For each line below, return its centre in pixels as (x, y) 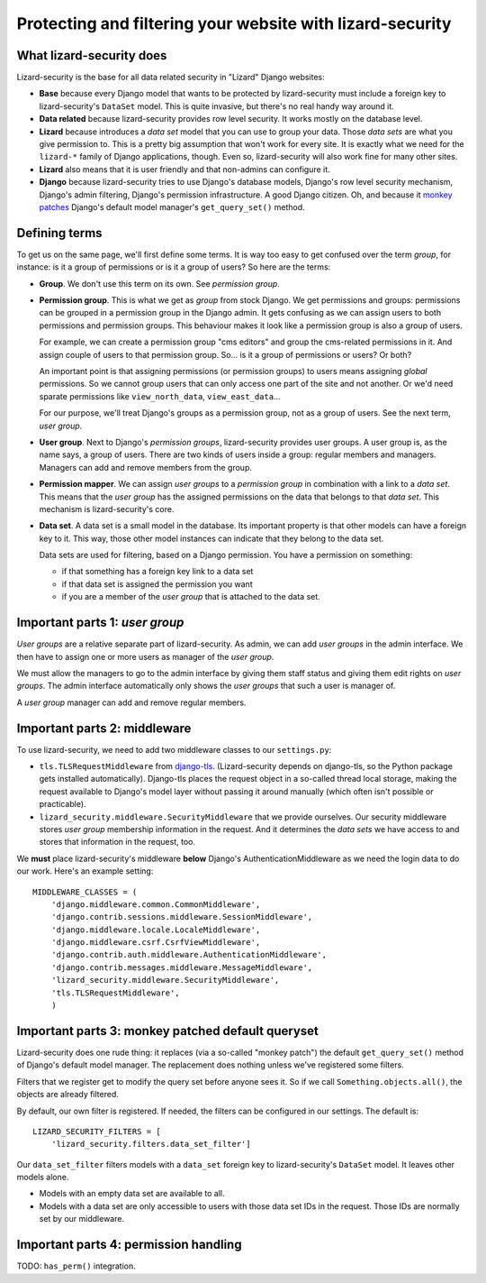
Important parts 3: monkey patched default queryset (168, 1031)
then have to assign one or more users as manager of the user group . (145, 656)
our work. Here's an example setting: (85, 871)
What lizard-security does (92, 55)
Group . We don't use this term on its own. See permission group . (160, 283)
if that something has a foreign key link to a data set (157, 572)
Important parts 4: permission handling (129, 1245)
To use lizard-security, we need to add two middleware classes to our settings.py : (174, 749)
